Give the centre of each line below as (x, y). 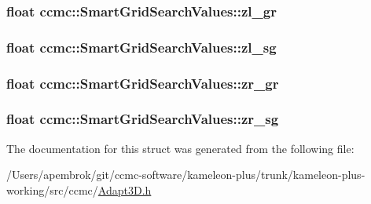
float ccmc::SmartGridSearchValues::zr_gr (143, 83)
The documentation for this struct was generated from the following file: (180, 148)
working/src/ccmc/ (52, 189)
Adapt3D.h (125, 189)
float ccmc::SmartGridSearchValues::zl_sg (141, 47)
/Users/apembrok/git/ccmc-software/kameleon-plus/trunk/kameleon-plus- (186, 175)
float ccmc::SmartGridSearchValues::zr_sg (143, 119)
